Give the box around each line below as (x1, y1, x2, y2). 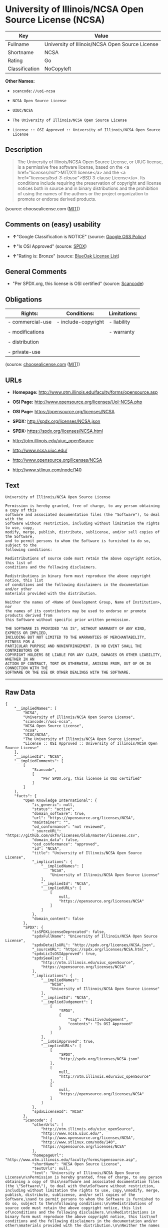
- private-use (7, 349, 41, 356)
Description (5, 145, 42, 154)
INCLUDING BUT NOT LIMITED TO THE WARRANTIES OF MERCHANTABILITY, (5, 635, 146, 640)
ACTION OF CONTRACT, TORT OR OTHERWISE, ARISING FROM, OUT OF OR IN (5, 661, 151, 666)
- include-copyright (56, 319, 104, 326)
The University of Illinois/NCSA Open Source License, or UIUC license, (17, 159, 163, 165)
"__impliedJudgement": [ (40, 999, 93, 1005)
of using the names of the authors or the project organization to (17, 190, 148, 196)
